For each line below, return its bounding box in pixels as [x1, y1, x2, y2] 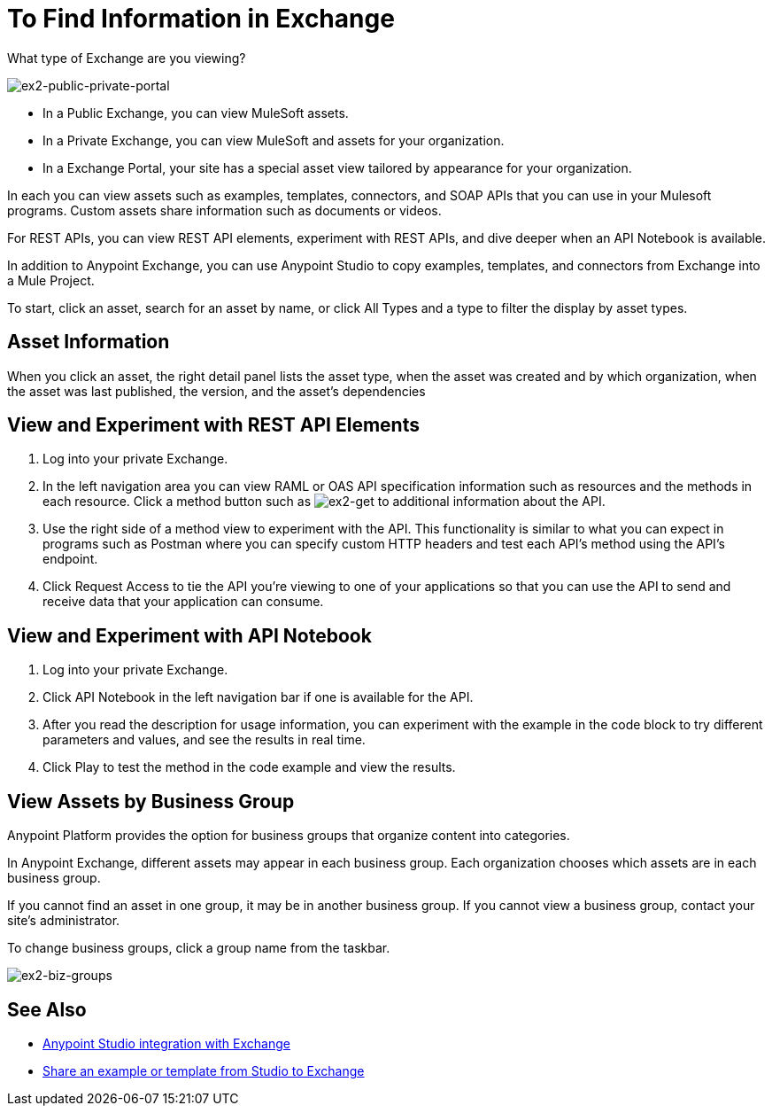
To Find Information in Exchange [7, 4, 395, 34]
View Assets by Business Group [7, 790, 295, 813]
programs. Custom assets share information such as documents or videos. [7, 202, 442, 218]
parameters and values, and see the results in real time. [42, 732, 366, 748]
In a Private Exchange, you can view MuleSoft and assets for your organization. [42, 132, 505, 148]
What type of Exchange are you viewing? [7, 50, 246, 66]
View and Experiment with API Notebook [7, 624, 372, 647]
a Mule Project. [7, 272, 95, 288]
